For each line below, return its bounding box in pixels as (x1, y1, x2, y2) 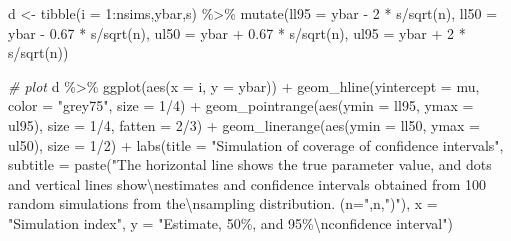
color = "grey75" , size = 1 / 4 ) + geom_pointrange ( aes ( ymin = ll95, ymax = (8, 95, 474, 116)
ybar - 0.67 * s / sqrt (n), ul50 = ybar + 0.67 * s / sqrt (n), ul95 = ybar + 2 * (8, 22, 466, 43)
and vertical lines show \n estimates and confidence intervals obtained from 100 (8, 173, 487, 194)
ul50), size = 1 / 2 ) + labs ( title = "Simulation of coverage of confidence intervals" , (8, 134, 504, 155)
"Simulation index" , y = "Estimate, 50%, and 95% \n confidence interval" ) (8, 212, 453, 233)
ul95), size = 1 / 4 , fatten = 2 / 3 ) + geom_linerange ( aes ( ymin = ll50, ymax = (8, 114, 481, 135)
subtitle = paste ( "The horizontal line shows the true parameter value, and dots (8, 154, 492, 175)
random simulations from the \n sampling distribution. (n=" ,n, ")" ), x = (8, 193, 438, 214)
